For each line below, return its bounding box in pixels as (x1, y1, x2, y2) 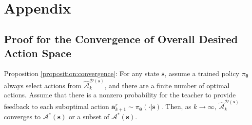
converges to (4, 111, 41, 122)
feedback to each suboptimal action (4, 101, 109, 111)
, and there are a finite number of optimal (104, 80, 230, 90)
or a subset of (69, 111, 110, 122)
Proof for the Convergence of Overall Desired (4, 31, 238, 46)
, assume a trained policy (164, 68, 239, 78)
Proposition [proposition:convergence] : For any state (4, 68, 159, 78)
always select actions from (4, 80, 81, 90)
